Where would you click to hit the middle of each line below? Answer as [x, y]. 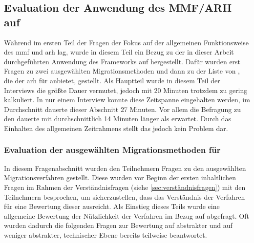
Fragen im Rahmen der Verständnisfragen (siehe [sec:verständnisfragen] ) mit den [125, 187]
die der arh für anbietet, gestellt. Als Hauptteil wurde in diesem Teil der [112, 80]
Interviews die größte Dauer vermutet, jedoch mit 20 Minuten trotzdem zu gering [126, 90]
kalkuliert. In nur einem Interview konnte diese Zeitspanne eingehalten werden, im [127, 100]
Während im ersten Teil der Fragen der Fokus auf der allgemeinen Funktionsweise [126, 42]
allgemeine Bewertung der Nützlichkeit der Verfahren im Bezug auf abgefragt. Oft [127, 215]
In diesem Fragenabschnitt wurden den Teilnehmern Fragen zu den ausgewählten [125, 168]
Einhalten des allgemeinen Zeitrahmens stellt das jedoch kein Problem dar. [116, 128]
